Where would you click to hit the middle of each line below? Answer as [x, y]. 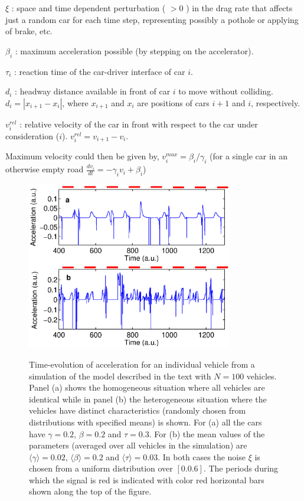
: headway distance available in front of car [93, 91]
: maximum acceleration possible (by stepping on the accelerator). [134, 50]
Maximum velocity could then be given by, [82, 156]
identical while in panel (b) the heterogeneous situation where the [148, 399]
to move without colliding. [226, 91]
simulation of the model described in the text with [120, 376]
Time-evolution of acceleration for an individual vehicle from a [142, 364]
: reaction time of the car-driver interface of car [99, 71]
